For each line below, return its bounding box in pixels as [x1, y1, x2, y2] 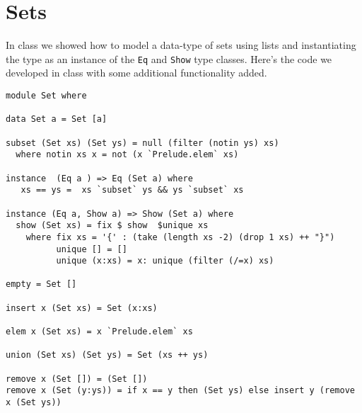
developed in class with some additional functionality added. [6, 65, 267, 80]
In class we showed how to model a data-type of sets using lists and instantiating [6, 38, 356, 52]
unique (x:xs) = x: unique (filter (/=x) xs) [56, 256, 274, 266]
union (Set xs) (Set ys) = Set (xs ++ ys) [6, 350, 209, 361]
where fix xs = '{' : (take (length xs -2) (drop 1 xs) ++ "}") [25, 232, 335, 242]
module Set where [6, 90, 87, 101]
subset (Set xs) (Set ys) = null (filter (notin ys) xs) [6, 137, 279, 148]
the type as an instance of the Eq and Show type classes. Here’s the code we [6, 51, 332, 66]
